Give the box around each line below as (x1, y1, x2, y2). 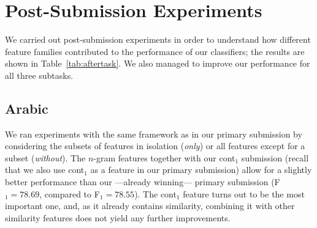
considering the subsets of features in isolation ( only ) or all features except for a (5, 139, 305, 152)
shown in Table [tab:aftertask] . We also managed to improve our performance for (5, 57, 310, 70)
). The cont (134, 187, 177, 200)
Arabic (5, 98, 48, 117)
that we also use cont (5, 163, 85, 176)
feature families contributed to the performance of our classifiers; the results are (5, 45, 305, 57)
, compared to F (39, 187, 100, 200)
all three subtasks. (5, 68, 74, 81)
